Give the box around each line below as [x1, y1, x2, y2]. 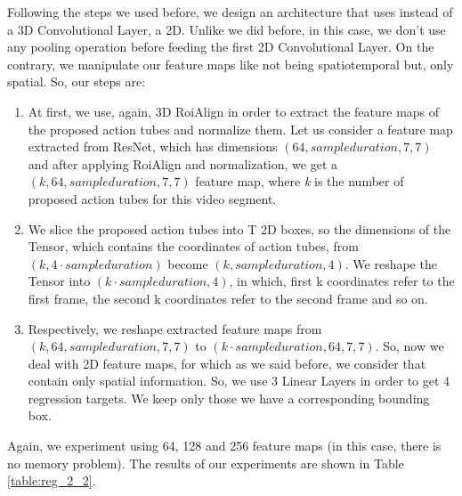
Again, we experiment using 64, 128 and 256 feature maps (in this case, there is [7, 436, 442, 455]
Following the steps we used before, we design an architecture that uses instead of [7, 3, 453, 20]
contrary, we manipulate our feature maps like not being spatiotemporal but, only [7, 54, 454, 73]
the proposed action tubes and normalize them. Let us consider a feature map [28, 119, 453, 138]
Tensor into [28, 272, 91, 290]
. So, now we [375, 337, 444, 355]
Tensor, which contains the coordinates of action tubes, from [28, 237, 359, 256]
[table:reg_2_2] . [7, 471, 96, 490]
